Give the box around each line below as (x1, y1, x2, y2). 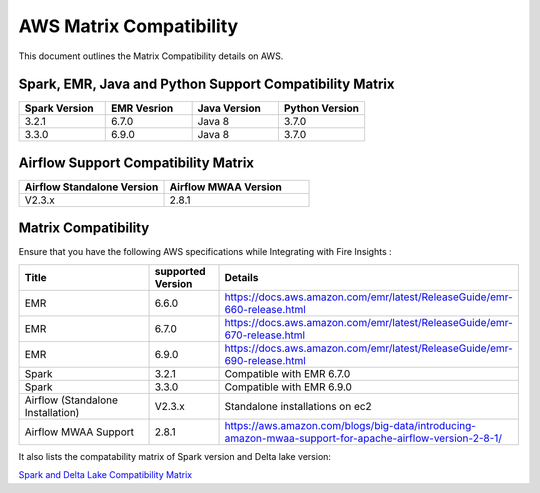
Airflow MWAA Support (24, 425, 135, 439)
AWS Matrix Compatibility (18, 15, 239, 37)
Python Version (283, 101, 360, 115)
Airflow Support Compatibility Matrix (18, 154, 255, 171)
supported (154, 264, 206, 278)
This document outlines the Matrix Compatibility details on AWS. (18, 50, 284, 62)
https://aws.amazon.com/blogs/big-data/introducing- (224, 418, 477, 432)
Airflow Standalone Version (24, 180, 159, 194)
